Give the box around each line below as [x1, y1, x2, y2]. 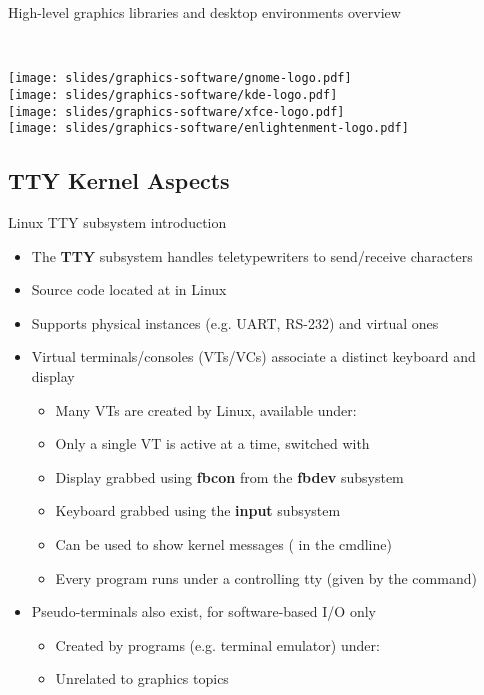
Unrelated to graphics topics [55, 668, 229, 689]
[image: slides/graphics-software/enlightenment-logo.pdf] [8, 121, 409, 136]
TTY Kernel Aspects [8, 165, 230, 196]
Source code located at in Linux [31, 279, 227, 300]
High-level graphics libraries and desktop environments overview [8, 2, 401, 22]
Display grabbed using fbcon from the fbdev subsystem [55, 466, 404, 487]
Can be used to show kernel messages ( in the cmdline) [55, 533, 392, 554]
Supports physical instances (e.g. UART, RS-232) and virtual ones [31, 312, 439, 333]
